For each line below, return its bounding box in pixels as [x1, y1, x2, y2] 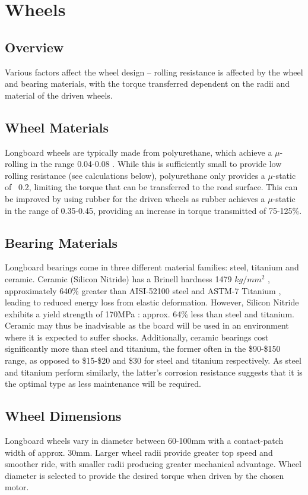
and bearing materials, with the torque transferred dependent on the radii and [5, 77, 290, 90]
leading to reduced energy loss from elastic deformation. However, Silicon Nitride [5, 296, 299, 308]
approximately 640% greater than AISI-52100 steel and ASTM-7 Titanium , [5, 284, 281, 297]
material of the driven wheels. [5, 89, 113, 101]
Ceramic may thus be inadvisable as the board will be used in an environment [5, 319, 289, 332]
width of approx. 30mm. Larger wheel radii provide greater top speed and [5, 446, 273, 458]
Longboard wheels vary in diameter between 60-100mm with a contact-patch [5, 434, 284, 447]
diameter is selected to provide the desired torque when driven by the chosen [5, 469, 284, 481]
